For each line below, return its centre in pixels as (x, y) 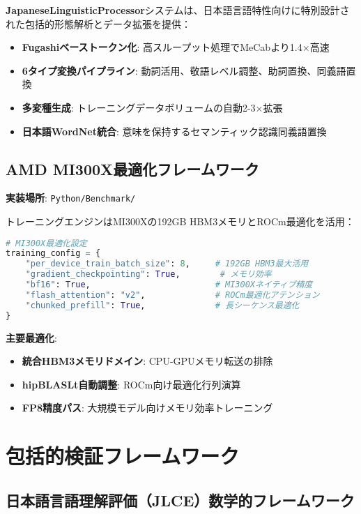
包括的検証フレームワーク (123, 456)
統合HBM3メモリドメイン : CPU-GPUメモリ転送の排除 (147, 361)
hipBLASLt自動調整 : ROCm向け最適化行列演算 (131, 384)
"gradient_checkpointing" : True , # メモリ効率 (148, 274)
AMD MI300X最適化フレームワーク (132, 168)
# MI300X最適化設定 (46, 243)
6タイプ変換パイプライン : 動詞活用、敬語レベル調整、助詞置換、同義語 (184, 70)
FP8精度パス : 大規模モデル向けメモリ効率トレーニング (147, 408)
